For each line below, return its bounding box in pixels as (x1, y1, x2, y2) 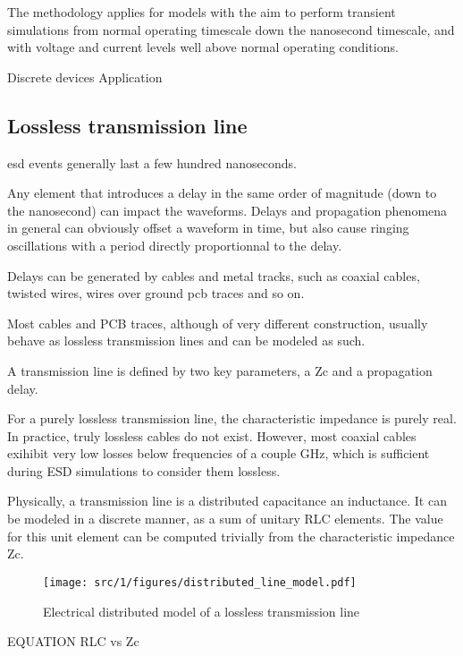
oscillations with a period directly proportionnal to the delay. (7, 235, 342, 254)
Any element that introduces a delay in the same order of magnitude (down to (7, 183, 437, 202)
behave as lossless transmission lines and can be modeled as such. (7, 331, 366, 350)
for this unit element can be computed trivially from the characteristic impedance (7, 526, 455, 545)
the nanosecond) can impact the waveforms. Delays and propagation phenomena (7, 200, 448, 219)
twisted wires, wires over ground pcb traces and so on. (7, 284, 305, 302)
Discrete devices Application (7, 67, 163, 86)
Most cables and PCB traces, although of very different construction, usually (7, 313, 428, 332)
